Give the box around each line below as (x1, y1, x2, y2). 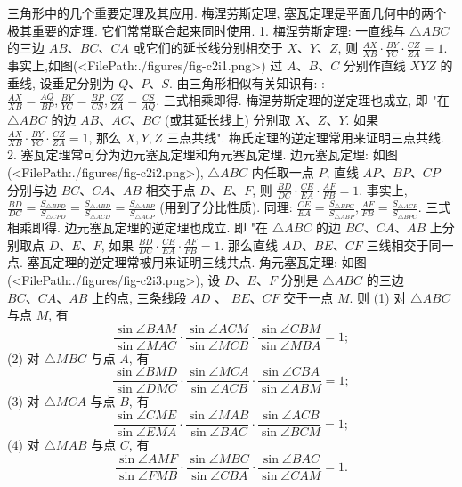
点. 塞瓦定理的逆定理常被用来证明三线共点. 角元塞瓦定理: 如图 (7, 253, 367, 272)
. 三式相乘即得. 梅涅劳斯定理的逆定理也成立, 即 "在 (156, 91, 450, 110)
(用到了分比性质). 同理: (159, 198, 293, 216)
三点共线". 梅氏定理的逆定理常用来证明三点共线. (166, 127, 444, 146)
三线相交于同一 (366, 235, 454, 254)
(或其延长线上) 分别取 (165, 110, 291, 129)
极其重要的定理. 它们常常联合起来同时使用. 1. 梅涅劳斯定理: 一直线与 (7, 20, 406, 39)
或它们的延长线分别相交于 (133, 38, 283, 57)
